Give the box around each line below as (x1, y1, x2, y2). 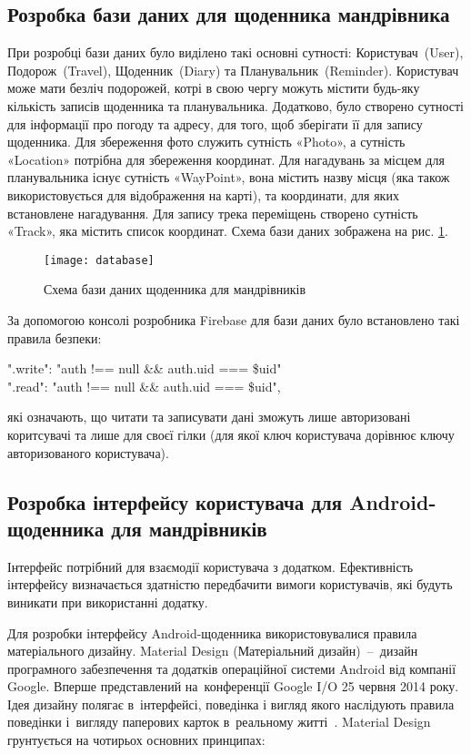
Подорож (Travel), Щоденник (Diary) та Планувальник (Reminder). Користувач (7, 60, 459, 79)
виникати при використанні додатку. (7, 592, 208, 611)
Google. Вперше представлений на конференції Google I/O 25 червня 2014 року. (7, 677, 459, 696)
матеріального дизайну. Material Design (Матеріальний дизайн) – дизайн (7, 641, 418, 660)
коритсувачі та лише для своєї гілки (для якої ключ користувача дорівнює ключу (7, 424, 455, 444)
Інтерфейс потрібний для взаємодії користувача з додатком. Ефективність (7, 556, 414, 576)
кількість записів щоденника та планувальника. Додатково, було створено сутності (7, 96, 464, 115)
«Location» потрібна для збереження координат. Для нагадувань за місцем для (7, 149, 445, 168)
